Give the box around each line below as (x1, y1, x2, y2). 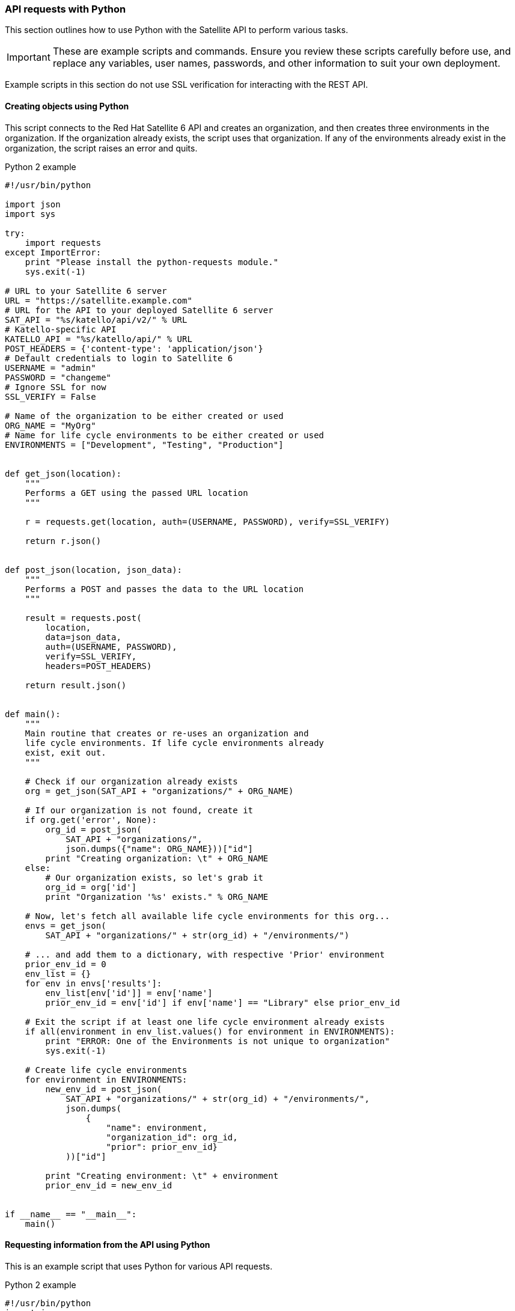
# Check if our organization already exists (25, 776, 238, 786)
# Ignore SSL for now (5, 382, 106, 392)
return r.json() (25, 536, 102, 546)
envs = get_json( (25, 920, 106, 931)
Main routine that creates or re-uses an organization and (25, 728, 309, 738)
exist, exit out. (25, 747, 106, 757)
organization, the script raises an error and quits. (5, 142, 198, 153)
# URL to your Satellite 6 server (5, 286, 167, 296)
